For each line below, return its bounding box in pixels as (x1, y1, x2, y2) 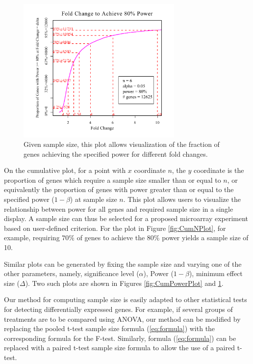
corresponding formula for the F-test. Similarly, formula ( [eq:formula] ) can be (4, 333, 236, 343)
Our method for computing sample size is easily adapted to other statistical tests (4, 294, 247, 305)
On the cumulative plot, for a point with (4, 165, 126, 175)
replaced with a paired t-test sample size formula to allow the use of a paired (4, 342, 235, 353)
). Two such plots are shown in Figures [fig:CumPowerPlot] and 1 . (25, 278, 224, 288)
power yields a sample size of (162, 232, 249, 243)
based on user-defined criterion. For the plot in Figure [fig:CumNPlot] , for (4, 223, 226, 233)
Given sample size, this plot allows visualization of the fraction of (24, 139, 220, 149)
